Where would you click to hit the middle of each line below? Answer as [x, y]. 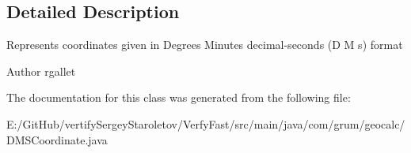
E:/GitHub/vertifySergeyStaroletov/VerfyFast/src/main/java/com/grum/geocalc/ [206, 123]
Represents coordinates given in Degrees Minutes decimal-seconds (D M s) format [205, 45]
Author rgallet [41, 71]
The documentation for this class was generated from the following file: [179, 97]
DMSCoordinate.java [57, 139]
